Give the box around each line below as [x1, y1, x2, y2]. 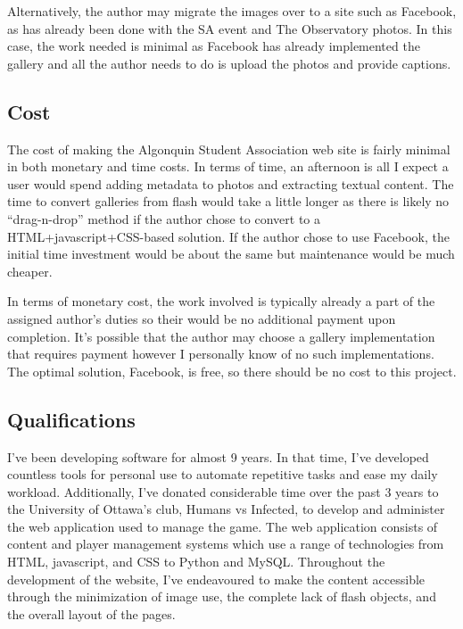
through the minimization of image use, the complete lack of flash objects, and [7, 587, 436, 606]
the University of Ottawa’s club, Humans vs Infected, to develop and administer [7, 500, 445, 518]
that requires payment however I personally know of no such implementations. [7, 344, 434, 363]
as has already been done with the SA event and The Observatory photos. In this [7, 19, 452, 37]
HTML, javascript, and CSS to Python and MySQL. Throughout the [7, 552, 385, 571]
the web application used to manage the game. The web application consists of [7, 517, 438, 535]
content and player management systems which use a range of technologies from [7, 534, 444, 553]
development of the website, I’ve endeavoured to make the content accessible [7, 569, 426, 588]
